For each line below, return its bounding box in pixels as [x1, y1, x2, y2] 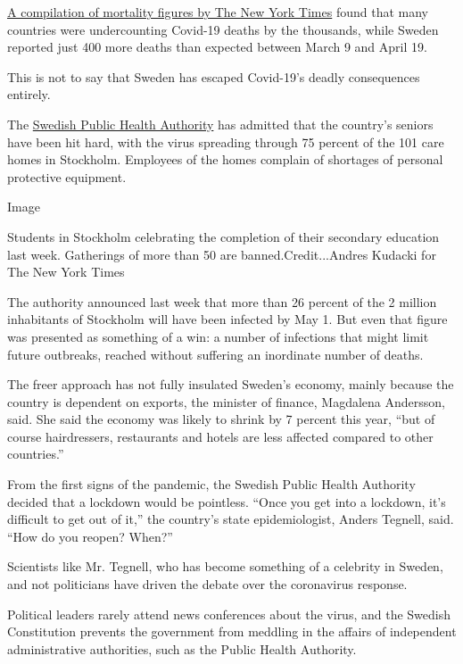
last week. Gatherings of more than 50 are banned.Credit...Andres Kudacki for [7, 245, 436, 263]
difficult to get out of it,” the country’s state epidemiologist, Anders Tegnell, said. [7, 510, 454, 528]
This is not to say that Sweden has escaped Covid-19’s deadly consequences [7, 67, 420, 86]
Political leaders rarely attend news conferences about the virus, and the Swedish [7, 604, 451, 623]
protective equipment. [7, 167, 127, 186]
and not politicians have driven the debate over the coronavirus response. [7, 575, 408, 593]
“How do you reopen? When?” [7, 527, 173, 545]
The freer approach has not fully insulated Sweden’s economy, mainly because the [7, 375, 454, 394]
